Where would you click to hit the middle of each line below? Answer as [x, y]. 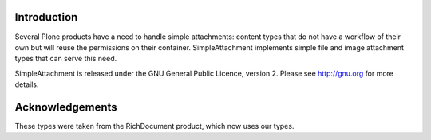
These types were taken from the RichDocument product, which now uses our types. [154, 126]
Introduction [46, 17]
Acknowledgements [66, 107]
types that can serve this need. [66, 59]
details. [27, 84]
